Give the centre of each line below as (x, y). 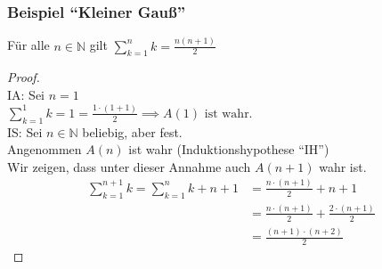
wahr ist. (343, 166)
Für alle (28, 45)
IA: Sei (26, 94)
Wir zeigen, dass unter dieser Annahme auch (129, 166)
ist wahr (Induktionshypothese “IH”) (229, 149)
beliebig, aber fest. (132, 131)
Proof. (24, 77)
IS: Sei (25, 131)
